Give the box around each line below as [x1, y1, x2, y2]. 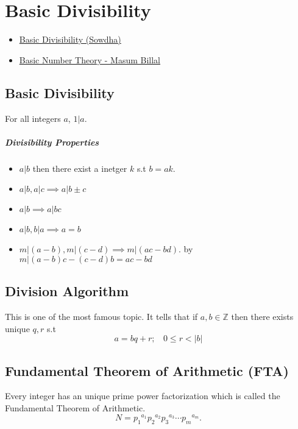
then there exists [231, 310, 294, 323]
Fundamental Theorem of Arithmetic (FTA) [5, 361, 289, 380]
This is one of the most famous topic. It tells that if [5, 310, 198, 323]
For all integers [5, 112, 61, 124]
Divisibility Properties [5, 135, 99, 148]
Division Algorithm [5, 282, 129, 300]
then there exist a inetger [32, 161, 127, 174]
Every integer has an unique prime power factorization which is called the [5, 389, 280, 402]
